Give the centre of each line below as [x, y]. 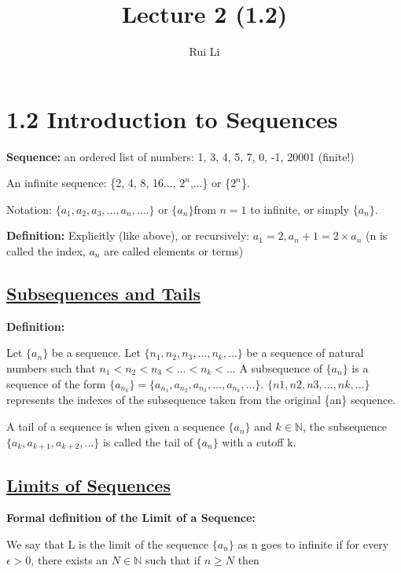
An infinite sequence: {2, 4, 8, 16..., [91, 183]
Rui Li [204, 51]
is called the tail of [147, 441]
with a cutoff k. [259, 441]
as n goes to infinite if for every [313, 544]
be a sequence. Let [96, 353]
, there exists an [70, 559]
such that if [173, 559]
